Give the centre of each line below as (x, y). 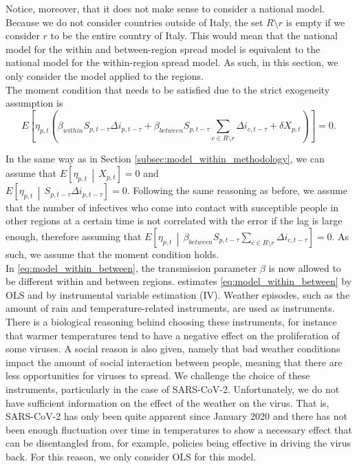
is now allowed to (305, 267)
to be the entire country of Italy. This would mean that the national (194, 35)
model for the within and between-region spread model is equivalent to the (163, 49)
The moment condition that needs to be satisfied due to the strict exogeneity (168, 89)
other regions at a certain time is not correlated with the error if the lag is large (174, 221)
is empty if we (315, 22)
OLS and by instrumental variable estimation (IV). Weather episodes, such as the (178, 294)
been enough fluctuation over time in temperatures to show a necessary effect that (179, 429)
